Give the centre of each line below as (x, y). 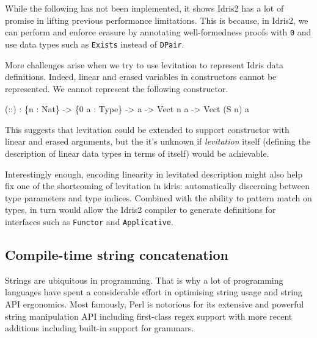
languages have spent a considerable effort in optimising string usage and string (154, 292)
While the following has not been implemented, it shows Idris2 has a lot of (144, 8)
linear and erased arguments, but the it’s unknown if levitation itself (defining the (158, 141)
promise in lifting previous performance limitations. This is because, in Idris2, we (157, 20)
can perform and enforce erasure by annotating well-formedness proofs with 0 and (158, 32)
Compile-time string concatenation (117, 255)
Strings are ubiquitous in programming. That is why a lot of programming (144, 280)
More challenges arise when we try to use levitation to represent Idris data (144, 64)
